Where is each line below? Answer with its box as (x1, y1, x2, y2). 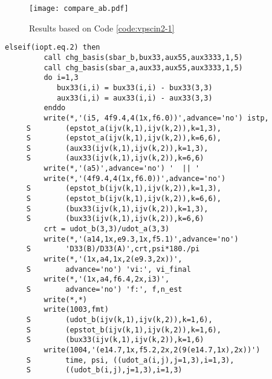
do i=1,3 (44, 73, 79, 82)
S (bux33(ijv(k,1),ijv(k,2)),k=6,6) (26, 214, 204, 223)
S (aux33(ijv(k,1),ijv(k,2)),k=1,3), (26, 143, 209, 153)
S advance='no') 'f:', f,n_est (26, 285, 183, 294)
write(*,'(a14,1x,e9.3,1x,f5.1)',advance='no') (44, 234, 239, 243)
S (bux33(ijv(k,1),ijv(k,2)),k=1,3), (26, 204, 209, 213)
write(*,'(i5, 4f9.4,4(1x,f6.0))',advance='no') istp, (44, 113, 269, 122)
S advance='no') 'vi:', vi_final (26, 265, 191, 274)
